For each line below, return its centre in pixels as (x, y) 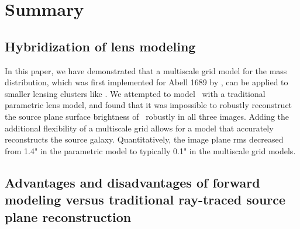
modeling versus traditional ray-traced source (145, 199)
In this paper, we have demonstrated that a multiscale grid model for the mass (146, 70)
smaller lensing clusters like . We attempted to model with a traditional (135, 93)
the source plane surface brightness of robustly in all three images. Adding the (147, 116)
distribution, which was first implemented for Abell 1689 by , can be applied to (146, 82)
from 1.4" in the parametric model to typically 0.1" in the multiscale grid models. (150, 150)
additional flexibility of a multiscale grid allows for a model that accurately (139, 128)
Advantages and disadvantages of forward (132, 182)
